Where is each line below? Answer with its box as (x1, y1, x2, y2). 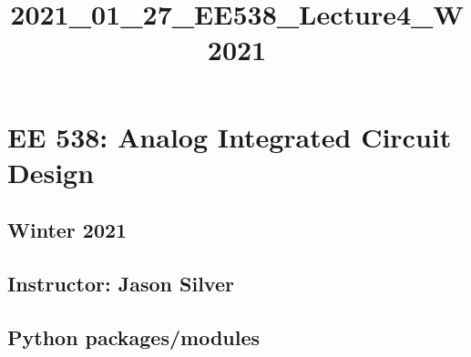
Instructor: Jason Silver (7, 270, 234, 298)
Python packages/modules (7, 322, 261, 351)
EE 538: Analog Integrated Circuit (7, 117, 452, 155)
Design (7, 153, 95, 190)
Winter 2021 (7, 216, 128, 244)
